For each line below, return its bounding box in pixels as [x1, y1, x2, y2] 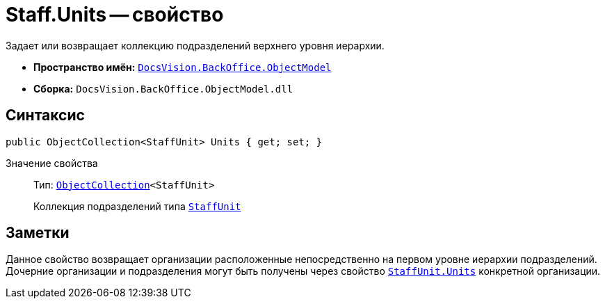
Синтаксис [6, 106, 85, 125]
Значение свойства [6, 157, 98, 169]
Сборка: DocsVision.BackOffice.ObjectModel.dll [33, 82, 293, 95]
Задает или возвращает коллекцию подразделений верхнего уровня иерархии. [6, 39, 385, 51]
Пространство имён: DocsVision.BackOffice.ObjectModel [33, 61, 332, 73]
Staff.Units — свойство [6, 3, 224, 26]
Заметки [6, 224, 70, 242]
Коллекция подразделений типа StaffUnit [33, 200, 241, 212]
